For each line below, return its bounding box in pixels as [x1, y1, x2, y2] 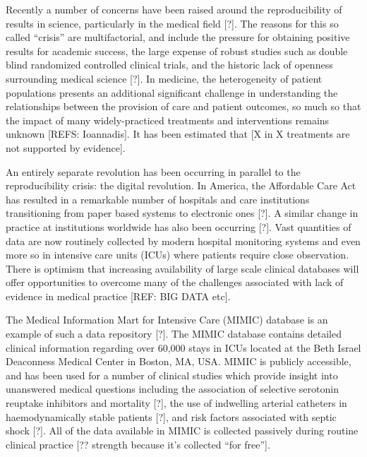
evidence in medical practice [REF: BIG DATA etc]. [6, 288, 231, 303]
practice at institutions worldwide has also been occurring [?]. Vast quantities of [6, 219, 351, 234]
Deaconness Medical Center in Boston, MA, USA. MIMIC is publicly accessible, [6, 354, 351, 369]
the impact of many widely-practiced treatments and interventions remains [6, 112, 330, 127]
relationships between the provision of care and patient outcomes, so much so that [6, 99, 361, 114]
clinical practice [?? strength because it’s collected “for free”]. [6, 437, 270, 451]
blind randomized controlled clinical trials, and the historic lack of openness [6, 57, 333, 72]
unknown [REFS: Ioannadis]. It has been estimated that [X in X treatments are [6, 126, 350, 141]
